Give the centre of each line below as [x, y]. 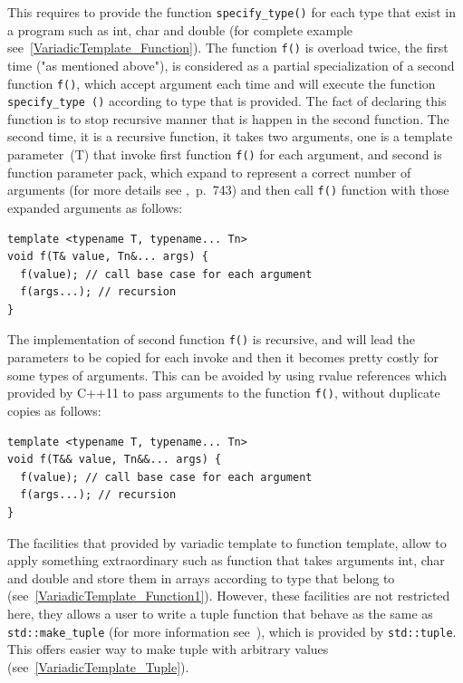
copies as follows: [54, 410]
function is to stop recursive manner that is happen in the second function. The [228, 118]
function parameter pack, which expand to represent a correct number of [209, 172]
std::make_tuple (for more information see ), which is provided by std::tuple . [232, 631]
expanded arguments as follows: [95, 207]
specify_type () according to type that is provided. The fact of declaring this [227, 101]
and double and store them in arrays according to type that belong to [201, 577]
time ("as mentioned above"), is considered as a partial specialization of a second [231, 65]
